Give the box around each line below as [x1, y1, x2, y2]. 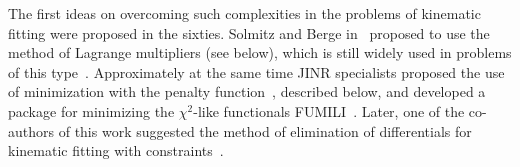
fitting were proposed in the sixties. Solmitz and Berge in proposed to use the [8, 22, 490, 43]
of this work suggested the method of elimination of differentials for [58, 120, 472, 141]
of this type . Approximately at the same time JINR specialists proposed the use [8, 61, 505, 82]
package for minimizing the [8, 100, 175, 121]
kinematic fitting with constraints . [8, 140, 224, 161]
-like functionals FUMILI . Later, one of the [193, 100, 465, 121]
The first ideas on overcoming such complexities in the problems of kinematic [8, 3, 481, 23]
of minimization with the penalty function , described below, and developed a [8, 81, 486, 102]
